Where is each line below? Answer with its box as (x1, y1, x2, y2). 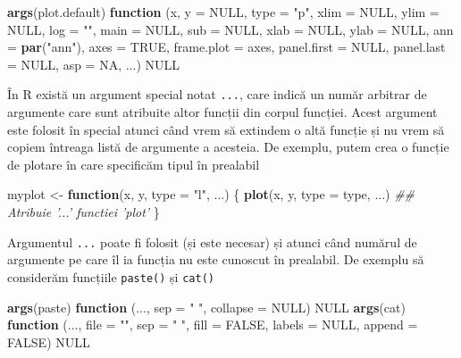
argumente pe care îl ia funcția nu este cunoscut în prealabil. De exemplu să (7, 250, 424, 269)
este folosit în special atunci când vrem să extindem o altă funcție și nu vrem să (7, 120, 445, 138)
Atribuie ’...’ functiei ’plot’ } (7, 203, 160, 221)
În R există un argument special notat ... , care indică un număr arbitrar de (7, 85, 427, 104)
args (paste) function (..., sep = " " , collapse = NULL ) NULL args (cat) (7, 297, 406, 316)
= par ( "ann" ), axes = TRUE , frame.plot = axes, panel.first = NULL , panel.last (7, 37, 446, 56)
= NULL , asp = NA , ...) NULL (7, 54, 180, 73)
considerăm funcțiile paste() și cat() (7, 267, 214, 286)
